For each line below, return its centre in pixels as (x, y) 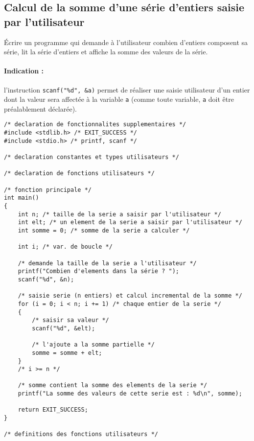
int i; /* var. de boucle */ (65, 247)
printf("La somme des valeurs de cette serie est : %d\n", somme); (130, 394)
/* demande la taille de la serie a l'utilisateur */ (107, 263)
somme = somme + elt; (67, 353)
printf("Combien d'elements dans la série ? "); (98, 271)
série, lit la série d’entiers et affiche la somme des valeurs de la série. (106, 52)
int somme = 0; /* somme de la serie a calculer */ (104, 231)
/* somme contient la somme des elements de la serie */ (113, 385)
